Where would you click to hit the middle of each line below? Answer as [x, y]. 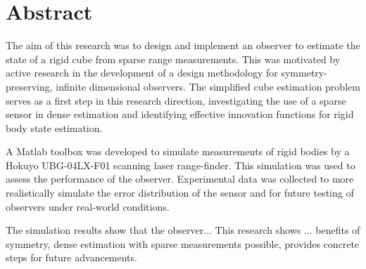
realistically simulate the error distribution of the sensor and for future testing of [180, 193]
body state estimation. [54, 127]
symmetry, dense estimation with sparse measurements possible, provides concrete [183, 243]
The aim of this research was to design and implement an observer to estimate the [183, 45]
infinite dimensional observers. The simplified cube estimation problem [208, 86]
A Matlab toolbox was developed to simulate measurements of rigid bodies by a [178, 151]
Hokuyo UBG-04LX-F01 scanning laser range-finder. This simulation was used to [181, 165]
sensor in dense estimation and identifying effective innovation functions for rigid [180, 114]
